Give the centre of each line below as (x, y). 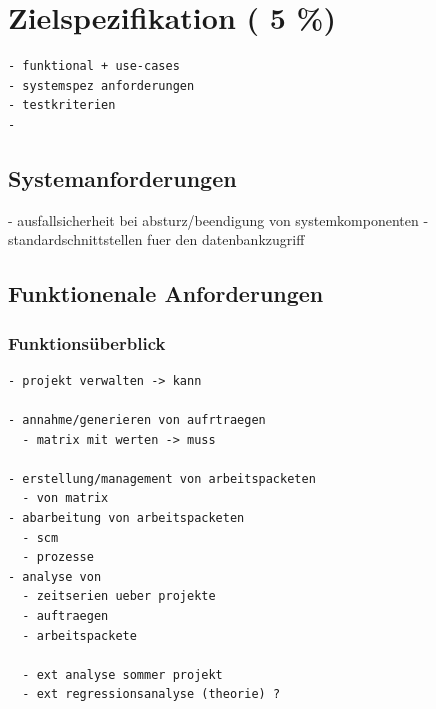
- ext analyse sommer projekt (122, 674)
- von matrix (65, 498)
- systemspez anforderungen (101, 85)
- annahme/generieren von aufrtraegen (137, 420)
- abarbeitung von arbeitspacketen (126, 518)
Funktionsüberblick (87, 342)
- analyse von (55, 576)
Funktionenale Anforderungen (166, 293)
